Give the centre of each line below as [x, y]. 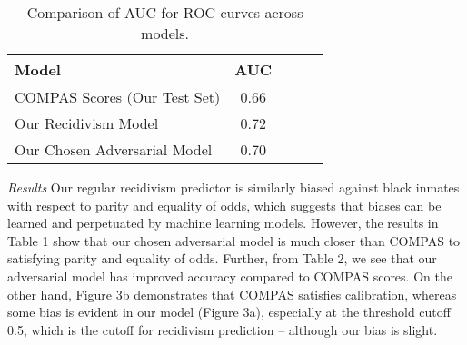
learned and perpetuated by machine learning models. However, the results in [223, 223]
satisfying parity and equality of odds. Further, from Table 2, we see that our [222, 258]
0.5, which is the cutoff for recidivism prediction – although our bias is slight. [223, 329]
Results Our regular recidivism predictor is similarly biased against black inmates [233, 187]
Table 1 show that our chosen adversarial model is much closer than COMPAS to [234, 240]
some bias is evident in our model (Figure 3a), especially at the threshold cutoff [229, 312]
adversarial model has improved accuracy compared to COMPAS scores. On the [230, 276]
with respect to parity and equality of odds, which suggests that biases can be [224, 205]
